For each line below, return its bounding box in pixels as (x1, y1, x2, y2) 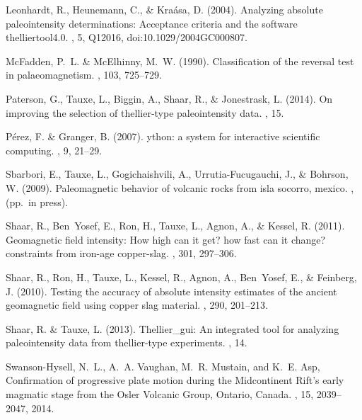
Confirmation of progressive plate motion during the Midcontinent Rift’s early (6, 373, 344, 387)
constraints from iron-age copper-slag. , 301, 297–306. (6, 246, 237, 261)
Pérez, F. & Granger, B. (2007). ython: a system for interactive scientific (6, 129, 320, 144)
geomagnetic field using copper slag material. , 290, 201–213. (6, 297, 268, 312)
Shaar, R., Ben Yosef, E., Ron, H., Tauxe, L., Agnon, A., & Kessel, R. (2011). (6, 218, 345, 233)
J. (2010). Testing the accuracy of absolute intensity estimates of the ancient (6, 283, 337, 298)
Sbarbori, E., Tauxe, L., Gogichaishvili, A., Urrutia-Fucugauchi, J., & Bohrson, (6, 166, 349, 181)
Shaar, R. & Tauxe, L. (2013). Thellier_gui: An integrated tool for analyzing (6, 321, 339, 336)
